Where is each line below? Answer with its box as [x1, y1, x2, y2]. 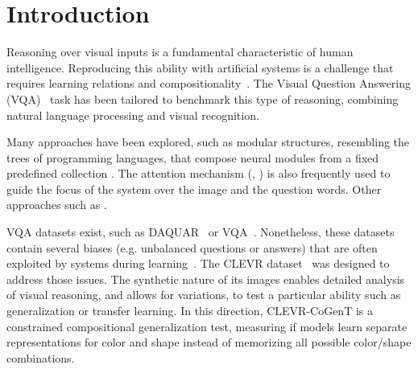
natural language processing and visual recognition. [6, 106, 259, 123]
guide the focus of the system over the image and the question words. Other [6, 180, 382, 197]
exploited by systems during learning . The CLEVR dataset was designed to [6, 255, 390, 272]
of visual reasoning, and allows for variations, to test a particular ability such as [6, 286, 401, 303]
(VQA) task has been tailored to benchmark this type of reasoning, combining [6, 90, 399, 107]
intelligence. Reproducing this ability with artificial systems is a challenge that [6, 59, 394, 76]
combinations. [6, 349, 75, 366]
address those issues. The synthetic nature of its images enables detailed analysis [6, 270, 405, 287]
